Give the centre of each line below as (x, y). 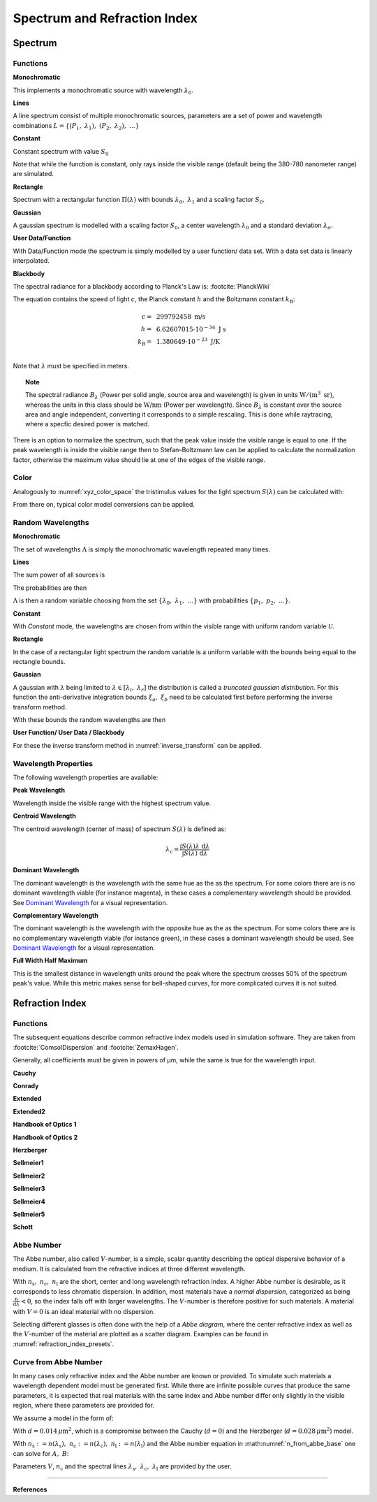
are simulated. (33, 174)
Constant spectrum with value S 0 (61, 152)
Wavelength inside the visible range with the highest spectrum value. (112, 803)
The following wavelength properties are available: (86, 777)
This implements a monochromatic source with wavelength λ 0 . (103, 91)
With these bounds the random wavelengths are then (89, 720)
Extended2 (29, 1111)
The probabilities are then (50, 588)
